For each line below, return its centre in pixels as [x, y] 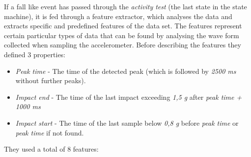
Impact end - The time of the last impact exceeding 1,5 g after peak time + [129, 97]
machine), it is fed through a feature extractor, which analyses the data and [118, 16]
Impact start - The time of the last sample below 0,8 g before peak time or [127, 123]
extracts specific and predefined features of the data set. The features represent [123, 26]
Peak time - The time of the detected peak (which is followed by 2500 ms [126, 71]
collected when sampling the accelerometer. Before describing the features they [123, 45]
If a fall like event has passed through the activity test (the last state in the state [125, 6]
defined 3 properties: [35, 54]
